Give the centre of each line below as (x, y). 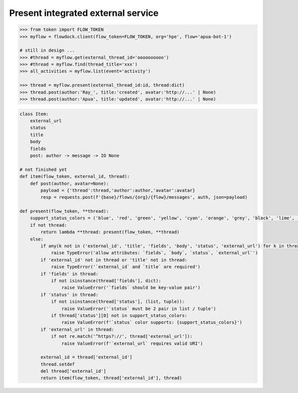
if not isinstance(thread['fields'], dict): (106, 281)
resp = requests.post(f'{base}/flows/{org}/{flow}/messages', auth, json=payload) (144, 197)
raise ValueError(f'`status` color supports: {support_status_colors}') (152, 322)
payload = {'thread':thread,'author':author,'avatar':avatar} (118, 190)
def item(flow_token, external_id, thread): (75, 177)
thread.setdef (58, 364)
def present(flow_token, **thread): (64, 211)
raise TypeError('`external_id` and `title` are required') (126, 267)
